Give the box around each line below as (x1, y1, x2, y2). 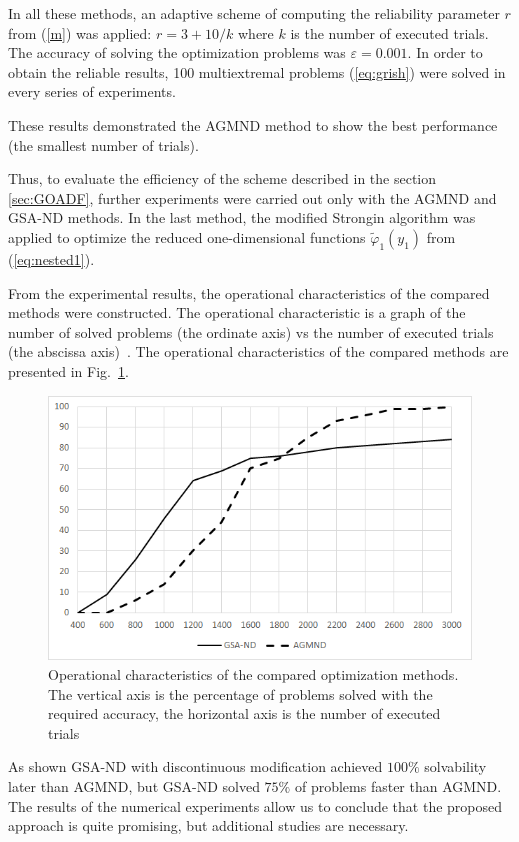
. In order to (407, 42, 483, 63)
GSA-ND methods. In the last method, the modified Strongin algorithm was (8, 207, 476, 228)
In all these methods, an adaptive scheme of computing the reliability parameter (8, 3, 500, 23)
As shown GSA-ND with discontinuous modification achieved (8, 756, 383, 777)
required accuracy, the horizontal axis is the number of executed (48, 703, 441, 724)
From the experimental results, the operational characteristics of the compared (8, 282, 490, 303)
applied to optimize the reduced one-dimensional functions (8, 226, 366, 247)
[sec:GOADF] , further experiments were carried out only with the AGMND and (8, 187, 497, 208)
